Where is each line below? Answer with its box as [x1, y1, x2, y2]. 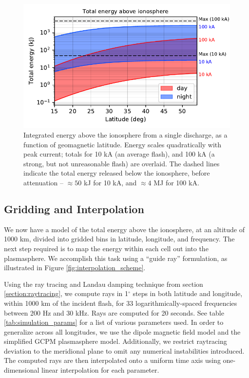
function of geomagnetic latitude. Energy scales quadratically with [23, 139, 222, 149]
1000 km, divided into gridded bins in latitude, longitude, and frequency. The [4, 234, 235, 244]
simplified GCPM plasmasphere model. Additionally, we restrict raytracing [4, 336, 227, 346]
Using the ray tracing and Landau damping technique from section [4, 279, 203, 289]
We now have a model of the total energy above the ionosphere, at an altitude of [4, 224, 245, 234]
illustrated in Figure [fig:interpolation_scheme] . [4, 262, 146, 273]
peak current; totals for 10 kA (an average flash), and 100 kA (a [23, 149, 215, 159]
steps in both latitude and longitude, [133, 288, 243, 298]
